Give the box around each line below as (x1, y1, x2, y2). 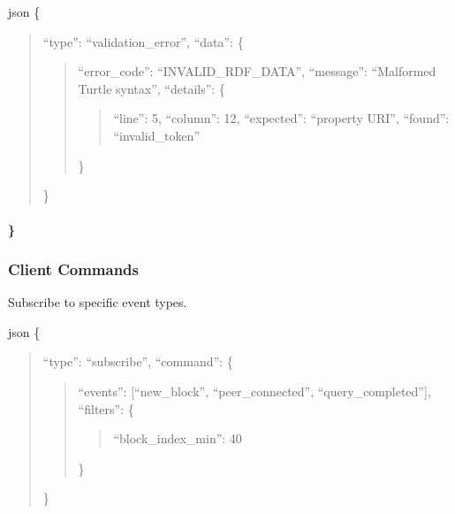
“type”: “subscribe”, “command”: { (42, 352, 233, 371)
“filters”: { (78, 399, 134, 418)
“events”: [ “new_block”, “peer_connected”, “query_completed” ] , (78, 381, 431, 400)
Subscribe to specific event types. (8, 293, 187, 311)
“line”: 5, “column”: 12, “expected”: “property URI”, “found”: (113, 109, 450, 127)
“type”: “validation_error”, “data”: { (42, 32, 244, 50)
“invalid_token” (113, 126, 201, 144)
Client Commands (8, 257, 139, 280)
